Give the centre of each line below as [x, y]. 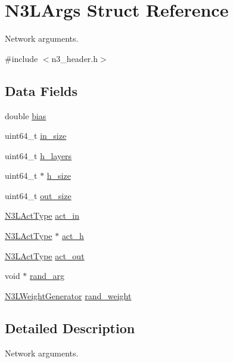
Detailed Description [70, 328]
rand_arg [47, 276]
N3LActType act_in [42, 215]
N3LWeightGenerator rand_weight [68, 295]
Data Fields [41, 90]
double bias [26, 115]
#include [21, 58]
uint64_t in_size [36, 136]
